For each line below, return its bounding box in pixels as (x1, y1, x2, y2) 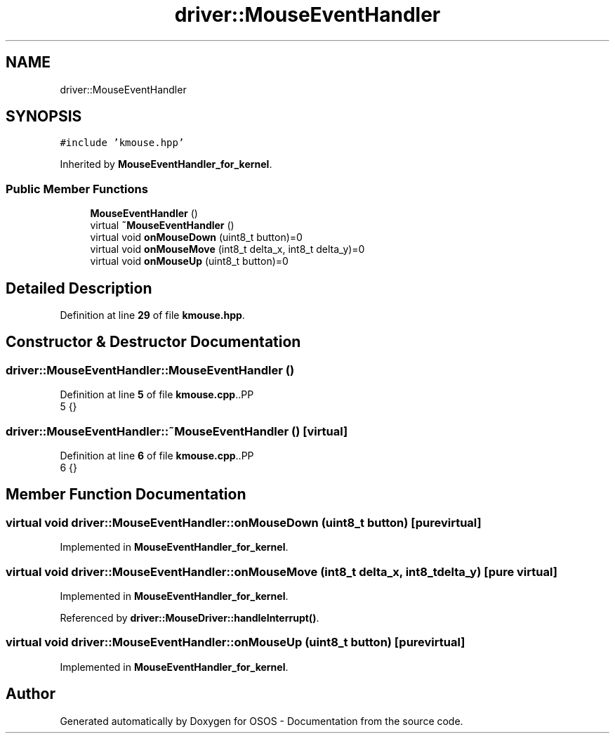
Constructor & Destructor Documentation (6, 333, 301, 351)
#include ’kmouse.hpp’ (60, 137, 185, 149)
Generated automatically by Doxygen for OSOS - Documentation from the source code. (60, 714, 463, 727)
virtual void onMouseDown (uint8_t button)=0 (90, 231, 303, 244)
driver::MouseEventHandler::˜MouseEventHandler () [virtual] (6, 424, 348, 438)
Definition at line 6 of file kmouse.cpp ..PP (60, 450, 254, 462)
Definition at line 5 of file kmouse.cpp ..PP (60, 388, 254, 401)
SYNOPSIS (6, 107, 82, 126)
